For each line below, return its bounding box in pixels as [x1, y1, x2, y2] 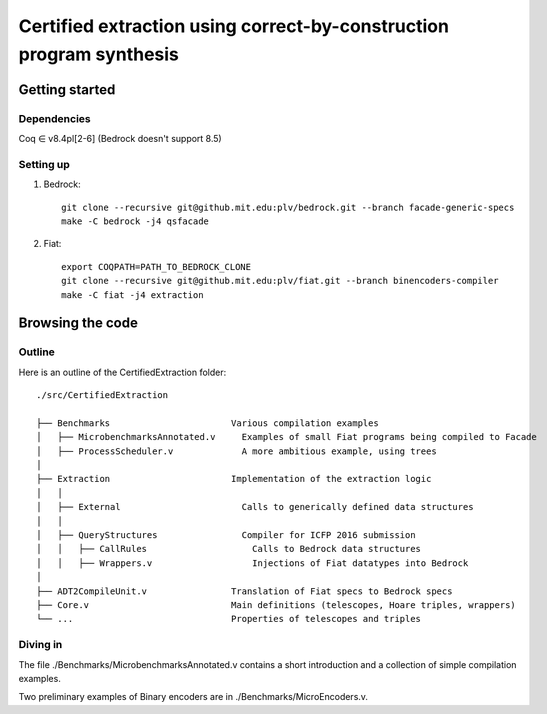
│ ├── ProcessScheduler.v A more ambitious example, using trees [36, 445, 437, 457]
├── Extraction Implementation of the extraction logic [36, 473, 432, 485]
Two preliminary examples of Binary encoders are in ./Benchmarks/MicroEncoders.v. [18, 691, 369, 703]
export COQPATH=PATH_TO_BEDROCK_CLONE [61, 261, 252, 272]
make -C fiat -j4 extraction [61, 289, 204, 300]
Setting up [18, 157, 70, 171]
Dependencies [18, 111, 92, 125]
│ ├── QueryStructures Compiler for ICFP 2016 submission [36, 530, 416, 541]
